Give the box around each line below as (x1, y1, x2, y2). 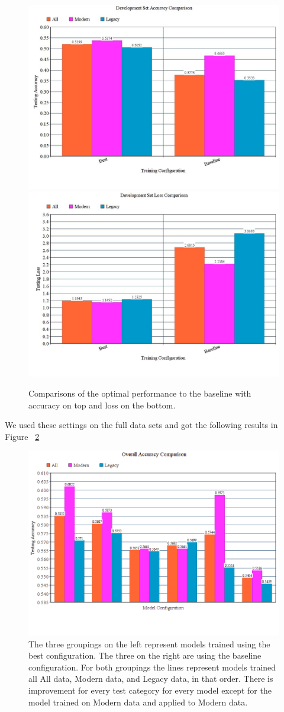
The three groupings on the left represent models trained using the (28, 637, 270, 650)
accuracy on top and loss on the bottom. (28, 398, 176, 411)
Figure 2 (5, 430, 40, 442)
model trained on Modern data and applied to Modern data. (28, 695, 248, 708)
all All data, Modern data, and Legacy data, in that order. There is (28, 672, 273, 685)
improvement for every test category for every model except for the (28, 684, 272, 697)
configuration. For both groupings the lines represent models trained (28, 660, 276, 673)
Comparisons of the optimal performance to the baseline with (28, 387, 251, 399)
